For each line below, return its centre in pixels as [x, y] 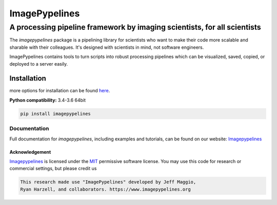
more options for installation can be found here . [60, 91]
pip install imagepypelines [55, 114]
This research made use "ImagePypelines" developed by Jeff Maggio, [108, 182]
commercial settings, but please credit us [53, 169]
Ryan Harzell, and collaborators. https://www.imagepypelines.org [105, 189]
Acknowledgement [30, 152]
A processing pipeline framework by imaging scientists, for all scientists [135, 27]
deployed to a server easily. [39, 64]
